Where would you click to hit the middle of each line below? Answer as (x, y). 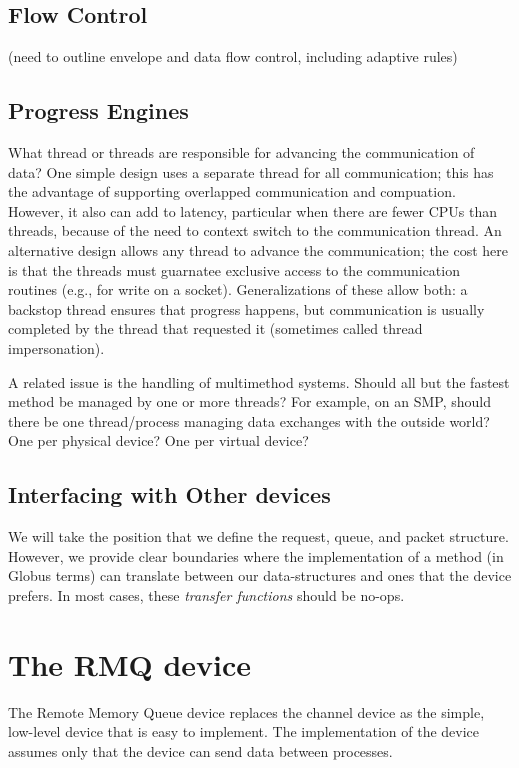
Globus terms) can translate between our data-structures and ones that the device (260, 575)
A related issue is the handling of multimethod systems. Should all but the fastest (259, 381)
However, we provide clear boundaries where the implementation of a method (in (256, 555)
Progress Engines (98, 110)
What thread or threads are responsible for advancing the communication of (241, 152)
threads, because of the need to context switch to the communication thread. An (255, 230)
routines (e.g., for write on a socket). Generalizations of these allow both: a (238, 289)
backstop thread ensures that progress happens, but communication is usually (246, 308)
